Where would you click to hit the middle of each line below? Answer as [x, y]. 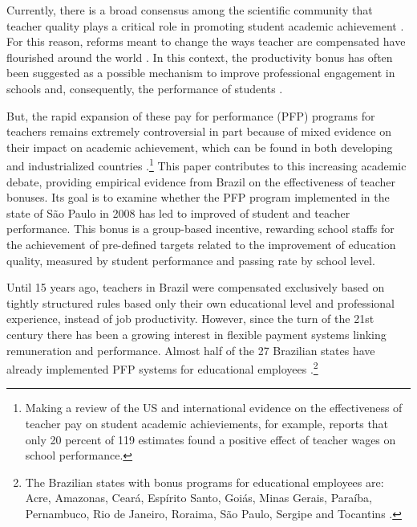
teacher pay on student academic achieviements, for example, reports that [207, 423]
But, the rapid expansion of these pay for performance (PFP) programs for [191, 115]
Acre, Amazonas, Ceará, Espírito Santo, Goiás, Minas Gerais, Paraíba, [198, 498]
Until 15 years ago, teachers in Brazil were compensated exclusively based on [196, 287]
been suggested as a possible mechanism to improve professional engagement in [201, 73]
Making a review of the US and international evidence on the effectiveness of [214, 408]
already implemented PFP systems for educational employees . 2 [162, 368]
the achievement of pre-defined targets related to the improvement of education [201, 244]
